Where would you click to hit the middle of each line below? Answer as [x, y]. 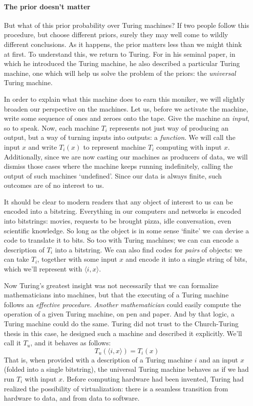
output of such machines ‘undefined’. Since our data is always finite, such [113, 175]
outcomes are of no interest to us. [54, 185]
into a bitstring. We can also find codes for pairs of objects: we [149, 249]
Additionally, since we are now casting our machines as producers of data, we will [126, 156]
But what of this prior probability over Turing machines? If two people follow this [126, 25]
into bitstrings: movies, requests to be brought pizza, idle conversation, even [118, 221]
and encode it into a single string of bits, [186, 259]
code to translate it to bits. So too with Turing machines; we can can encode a [121, 240]
